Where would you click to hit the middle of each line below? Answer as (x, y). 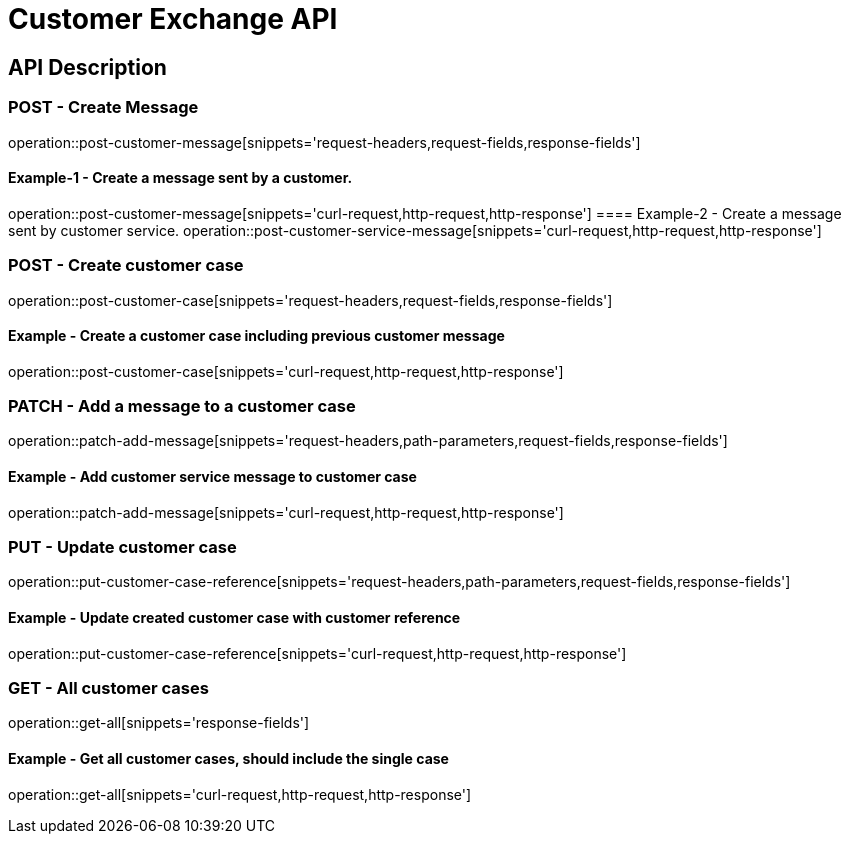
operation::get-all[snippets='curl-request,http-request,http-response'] (240, 794)
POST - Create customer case (126, 265)
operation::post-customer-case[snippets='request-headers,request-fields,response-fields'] (310, 300)
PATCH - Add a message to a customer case (182, 406)
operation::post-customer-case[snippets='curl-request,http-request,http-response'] (286, 371)
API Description (87, 67)
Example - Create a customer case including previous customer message (256, 336)
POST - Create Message (103, 107)
